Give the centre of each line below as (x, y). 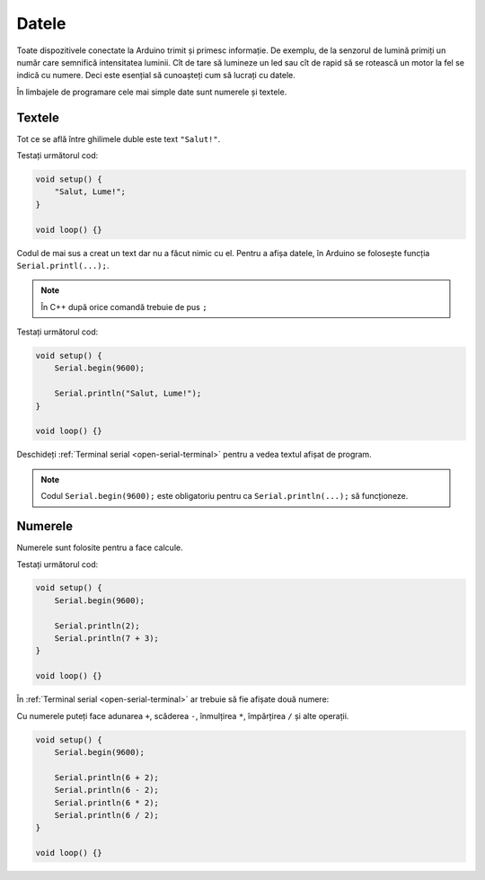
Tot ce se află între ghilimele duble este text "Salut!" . (119, 138)
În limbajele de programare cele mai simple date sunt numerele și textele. (152, 92)
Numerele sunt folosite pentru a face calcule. (100, 547)
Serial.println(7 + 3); (106, 639)
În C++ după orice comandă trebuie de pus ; (124, 307)
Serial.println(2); (97, 626)
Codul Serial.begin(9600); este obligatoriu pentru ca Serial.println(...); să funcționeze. (225, 496)
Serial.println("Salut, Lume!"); (128, 394)
